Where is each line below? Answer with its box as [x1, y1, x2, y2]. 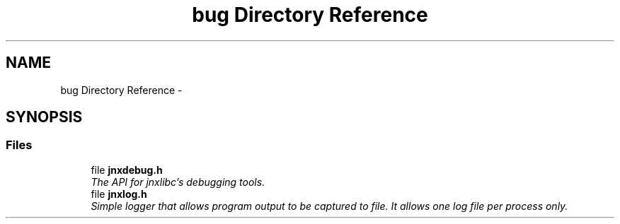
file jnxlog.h [91, 187, 147, 200]
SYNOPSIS [6, 108, 83, 126]
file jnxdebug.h [91, 163, 163, 176]
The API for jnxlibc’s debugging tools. [91, 175, 265, 188]
